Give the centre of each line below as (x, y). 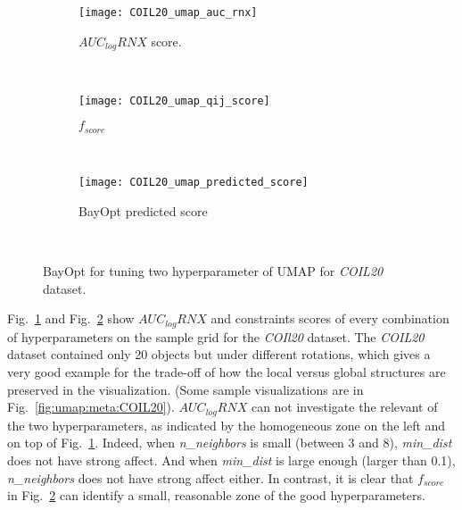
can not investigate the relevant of (344, 407)
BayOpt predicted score (143, 211)
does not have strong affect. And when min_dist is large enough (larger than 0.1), (231, 460)
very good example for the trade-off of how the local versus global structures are (227, 372)
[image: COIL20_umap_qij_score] (174, 100)
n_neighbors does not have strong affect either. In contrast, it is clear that (210, 477)
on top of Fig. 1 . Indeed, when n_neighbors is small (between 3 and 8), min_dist (230, 443)
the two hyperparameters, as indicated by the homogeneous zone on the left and (227, 425)
